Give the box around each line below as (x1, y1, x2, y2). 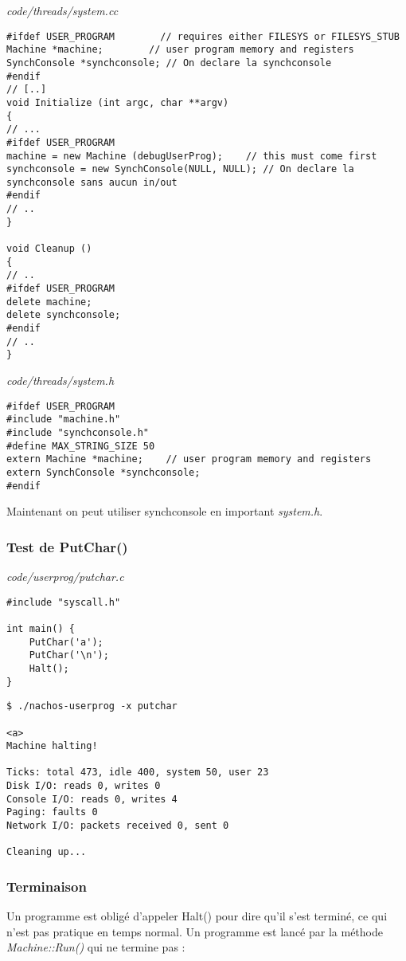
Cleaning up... (6, 846, 87, 858)
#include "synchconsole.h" (6, 426, 149, 438)
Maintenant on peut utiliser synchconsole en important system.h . (6, 503, 323, 520)
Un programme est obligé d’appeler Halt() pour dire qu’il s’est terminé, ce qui (6, 908, 388, 924)
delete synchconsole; (6, 309, 121, 321)
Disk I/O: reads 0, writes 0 (6, 780, 161, 792)
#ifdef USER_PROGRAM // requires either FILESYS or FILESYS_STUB (6, 30, 400, 42)
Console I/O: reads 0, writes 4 (6, 793, 178, 805)
